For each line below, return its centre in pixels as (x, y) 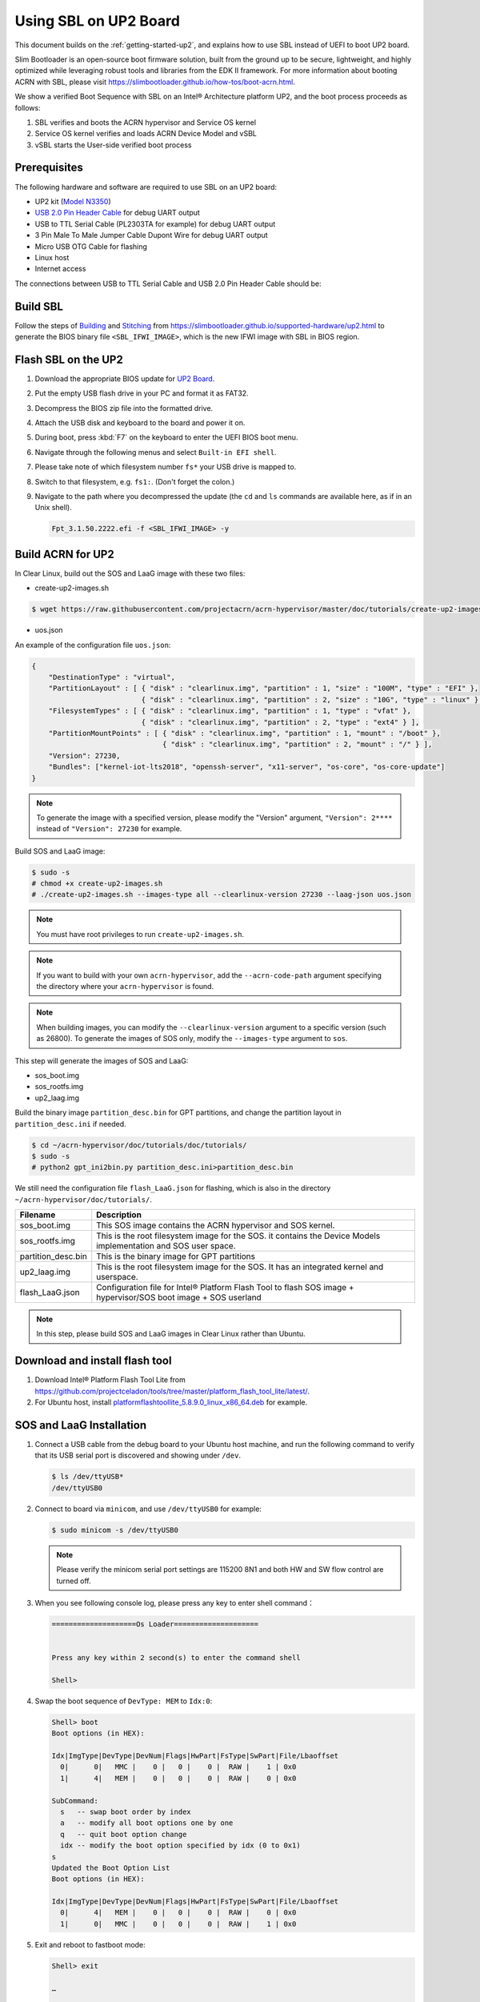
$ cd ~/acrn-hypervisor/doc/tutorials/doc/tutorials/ (139, 1145)
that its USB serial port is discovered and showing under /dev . (138, 1455)
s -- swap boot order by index (126, 1811)
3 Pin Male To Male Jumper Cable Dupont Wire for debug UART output (151, 235)
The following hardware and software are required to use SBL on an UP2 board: (146, 187)
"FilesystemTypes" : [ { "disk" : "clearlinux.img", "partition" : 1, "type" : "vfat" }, (230, 711)
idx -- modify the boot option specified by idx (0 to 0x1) (180, 1845)
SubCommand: (75, 1801)
